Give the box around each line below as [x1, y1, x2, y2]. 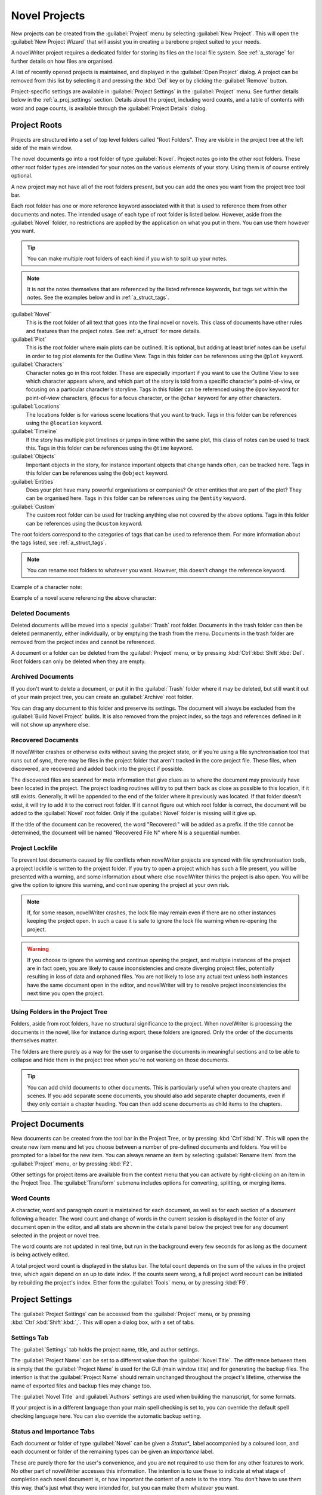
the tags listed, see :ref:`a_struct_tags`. [11, 539, 107, 547]
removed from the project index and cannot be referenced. [11, 638, 156, 645]
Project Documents [11, 1119, 85, 1130]
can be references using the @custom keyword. [26, 520, 143, 527]
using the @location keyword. [26, 419, 103, 426]
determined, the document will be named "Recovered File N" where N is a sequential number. [11, 829, 241, 836]
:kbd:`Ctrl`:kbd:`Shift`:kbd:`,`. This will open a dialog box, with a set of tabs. [11, 1319, 195, 1326]
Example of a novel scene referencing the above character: [11, 594, 157, 601]
